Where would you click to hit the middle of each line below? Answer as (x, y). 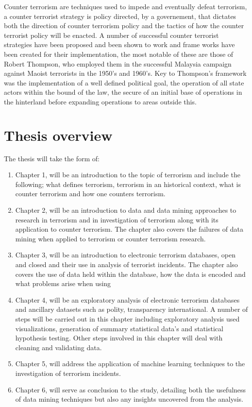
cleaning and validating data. (59, 347)
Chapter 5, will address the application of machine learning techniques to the (130, 364)
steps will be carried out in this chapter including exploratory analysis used (127, 318)
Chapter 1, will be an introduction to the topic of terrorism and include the (128, 175)
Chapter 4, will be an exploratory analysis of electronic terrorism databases (127, 299)
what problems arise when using (63, 283)
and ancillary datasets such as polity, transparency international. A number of (132, 309)
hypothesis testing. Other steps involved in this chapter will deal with (119, 338)
